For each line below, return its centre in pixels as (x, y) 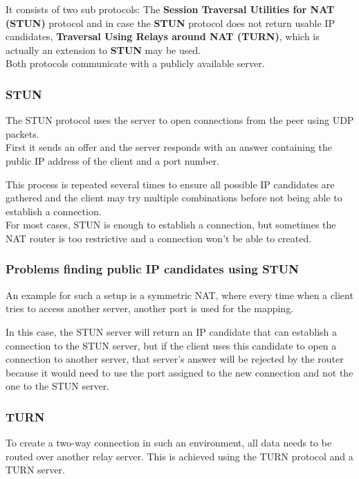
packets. (22, 133)
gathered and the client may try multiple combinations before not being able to (174, 198)
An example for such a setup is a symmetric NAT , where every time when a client (179, 295)
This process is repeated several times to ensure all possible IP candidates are (170, 184)
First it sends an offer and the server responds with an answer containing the (169, 147)
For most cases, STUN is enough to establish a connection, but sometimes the (171, 225)
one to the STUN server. (58, 386)
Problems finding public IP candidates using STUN (152, 269)
